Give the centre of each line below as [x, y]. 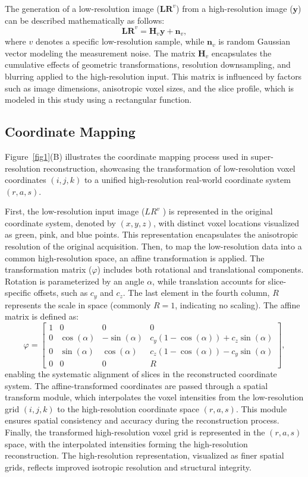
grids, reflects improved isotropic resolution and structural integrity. [128, 467]
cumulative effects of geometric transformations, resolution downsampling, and [148, 64]
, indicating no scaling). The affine [238, 304]
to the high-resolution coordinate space [128, 408]
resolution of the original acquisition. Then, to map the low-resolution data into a [153, 246]
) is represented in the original [218, 211]
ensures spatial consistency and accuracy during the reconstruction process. [142, 420]
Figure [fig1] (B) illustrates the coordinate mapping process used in [127, 156]
